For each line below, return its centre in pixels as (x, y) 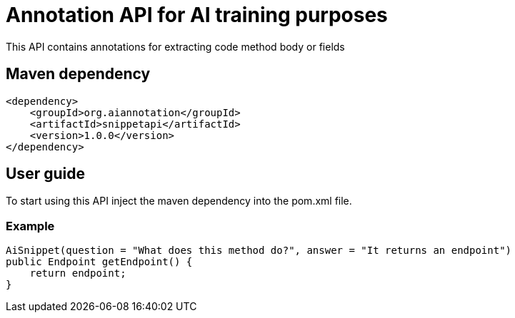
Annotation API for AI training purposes (197, 15)
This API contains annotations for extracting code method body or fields (175, 46)
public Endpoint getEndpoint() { (99, 262)
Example (30, 226)
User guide (45, 174)
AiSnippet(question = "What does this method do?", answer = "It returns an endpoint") (259, 251)
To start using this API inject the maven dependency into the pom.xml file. (179, 201)
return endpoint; (78, 273)
